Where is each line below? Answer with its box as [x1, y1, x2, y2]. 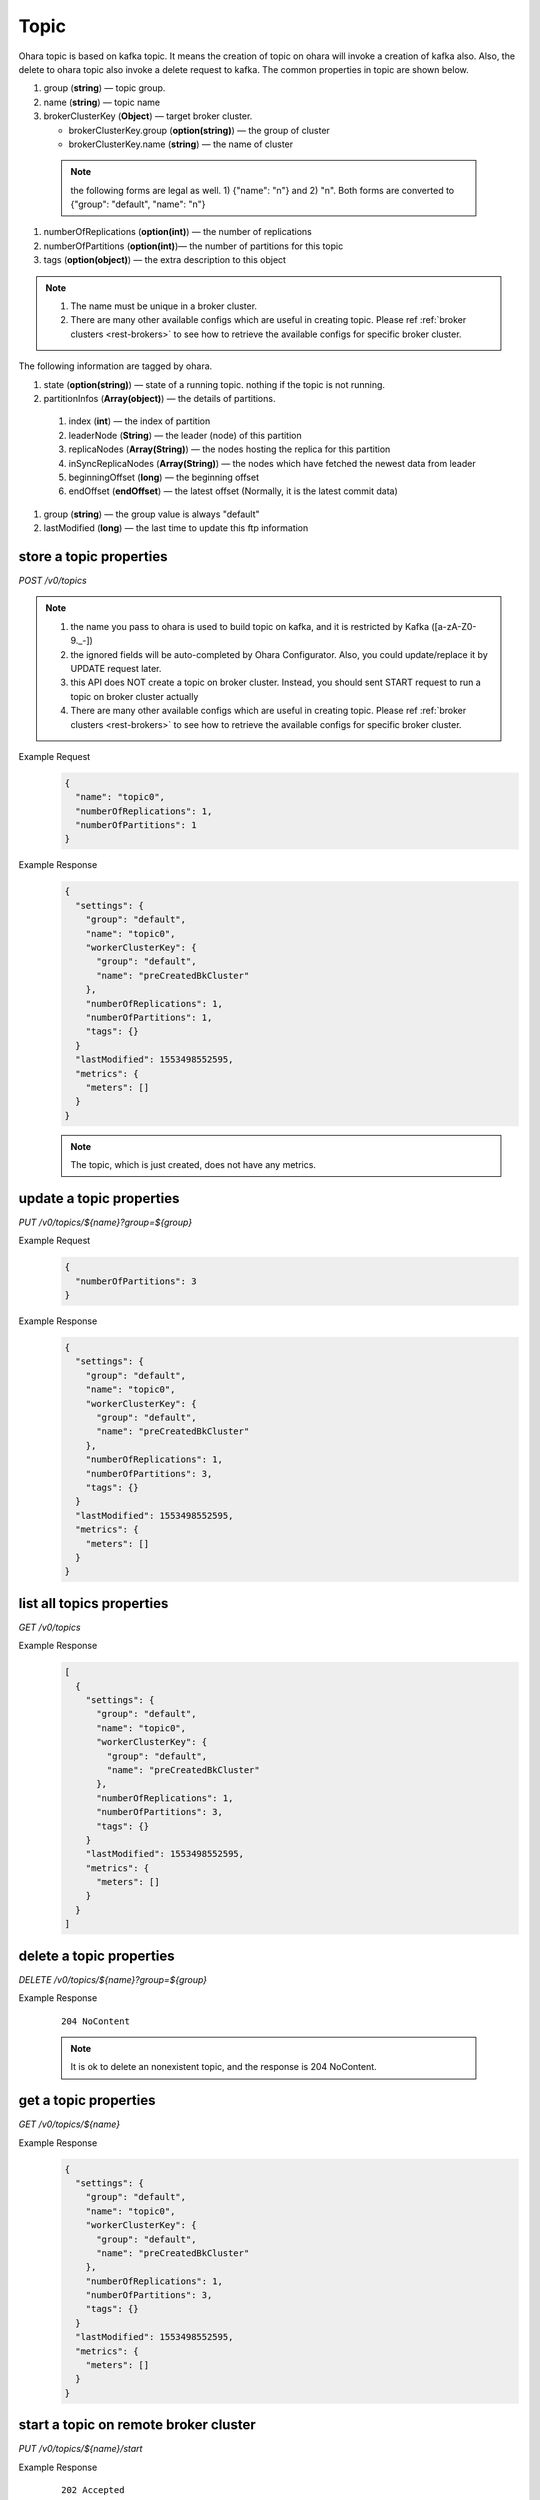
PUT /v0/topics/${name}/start [18, 2443, 143, 2455]
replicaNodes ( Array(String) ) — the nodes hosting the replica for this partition [68, 443, 391, 455]
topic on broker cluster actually [70, 690, 199, 702]
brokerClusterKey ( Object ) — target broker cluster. [43, 110, 253, 122]
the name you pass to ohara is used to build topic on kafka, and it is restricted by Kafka [70, 620, 430, 632]
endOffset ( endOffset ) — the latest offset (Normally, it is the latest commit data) [68, 485, 399, 497]
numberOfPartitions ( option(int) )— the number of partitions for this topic [43, 240, 344, 252]
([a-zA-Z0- [431, 620, 477, 632]
